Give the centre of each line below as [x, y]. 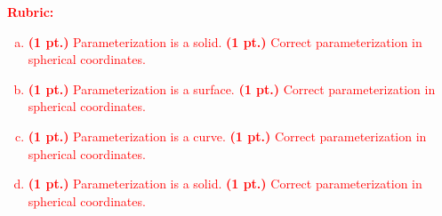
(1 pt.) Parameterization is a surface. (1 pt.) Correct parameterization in [232, 88]
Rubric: [31, 12]
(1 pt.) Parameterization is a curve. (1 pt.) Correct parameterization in [227, 136]
